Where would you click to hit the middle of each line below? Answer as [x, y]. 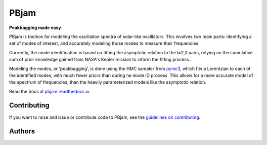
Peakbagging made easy [35, 28]
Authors [22, 131]
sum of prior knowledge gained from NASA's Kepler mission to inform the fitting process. [100, 60]
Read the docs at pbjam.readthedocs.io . [50, 91]
